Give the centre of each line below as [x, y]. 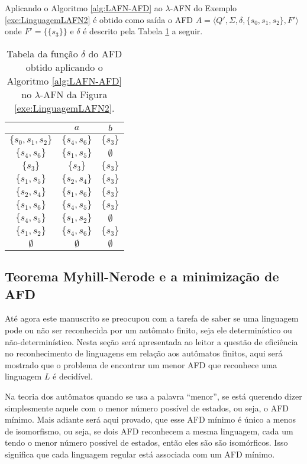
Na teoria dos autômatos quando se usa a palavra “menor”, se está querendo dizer [153, 396]
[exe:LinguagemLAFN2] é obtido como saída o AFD [99, 19]
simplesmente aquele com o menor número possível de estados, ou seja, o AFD [147, 408]
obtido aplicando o [64, 67]
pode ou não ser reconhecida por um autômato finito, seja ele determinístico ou [148, 330]
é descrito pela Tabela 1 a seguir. [143, 31]
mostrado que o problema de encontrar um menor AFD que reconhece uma [141, 364]
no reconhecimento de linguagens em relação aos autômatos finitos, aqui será [144, 353]
